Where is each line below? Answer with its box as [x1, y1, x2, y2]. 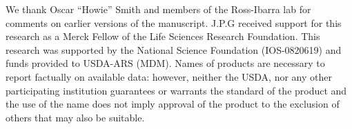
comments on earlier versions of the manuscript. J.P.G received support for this [6, 15, 342, 30]
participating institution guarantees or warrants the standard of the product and [6, 83, 347, 97]
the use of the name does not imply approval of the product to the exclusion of [6, 97, 340, 111]
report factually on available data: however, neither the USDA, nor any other [6, 69, 332, 83]
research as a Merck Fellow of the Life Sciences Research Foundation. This [6, 29, 320, 43]
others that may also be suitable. [6, 110, 145, 124]
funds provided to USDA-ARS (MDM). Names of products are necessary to [6, 56, 325, 70]
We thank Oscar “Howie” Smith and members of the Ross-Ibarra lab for [6, 2, 311, 16]
